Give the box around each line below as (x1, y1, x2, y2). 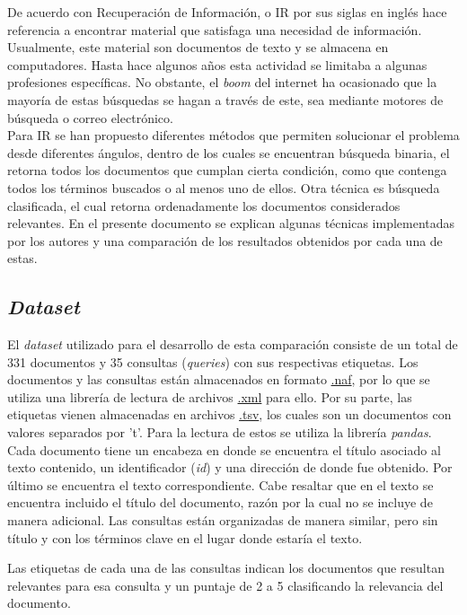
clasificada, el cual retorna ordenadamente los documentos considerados (7, 196, 401, 215)
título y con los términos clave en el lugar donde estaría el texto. (7, 528, 363, 547)
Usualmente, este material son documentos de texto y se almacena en (7, 38, 389, 57)
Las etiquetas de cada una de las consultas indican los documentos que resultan (7, 558, 445, 577)
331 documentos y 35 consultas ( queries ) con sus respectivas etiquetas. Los (7, 352, 419, 371)
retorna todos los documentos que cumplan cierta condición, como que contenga (7, 161, 447, 180)
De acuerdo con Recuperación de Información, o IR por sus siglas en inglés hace (7, 3, 447, 21)
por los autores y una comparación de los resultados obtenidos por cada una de (7, 231, 443, 250)
